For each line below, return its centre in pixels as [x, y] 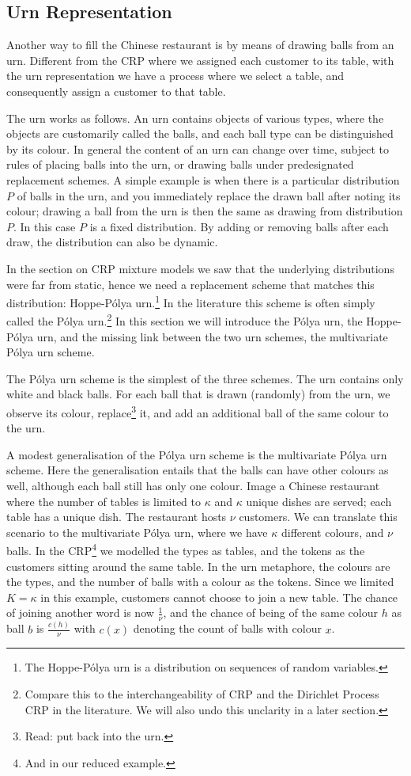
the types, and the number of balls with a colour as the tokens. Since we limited [200, 582]
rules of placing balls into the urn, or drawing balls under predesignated [180, 164]
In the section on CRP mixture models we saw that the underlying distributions [200, 268]
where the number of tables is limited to [104, 501]
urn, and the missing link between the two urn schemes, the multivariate [212, 336]
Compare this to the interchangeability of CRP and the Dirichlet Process [202, 693]
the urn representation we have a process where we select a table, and [175, 76]
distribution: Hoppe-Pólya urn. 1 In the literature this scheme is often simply [191, 301]
